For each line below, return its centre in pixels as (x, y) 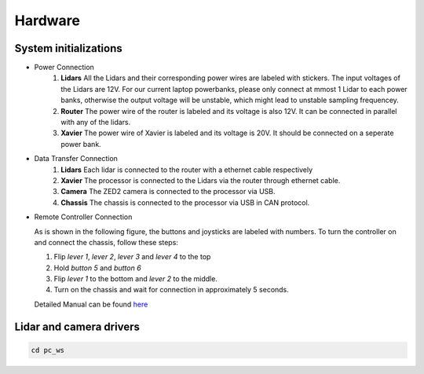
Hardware (47, 20)
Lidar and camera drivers (77, 326)
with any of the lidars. (96, 123)
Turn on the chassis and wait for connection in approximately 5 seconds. (172, 290)
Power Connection (64, 68)
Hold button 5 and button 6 (97, 268)
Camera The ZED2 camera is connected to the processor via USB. (168, 192)
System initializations (69, 48)
